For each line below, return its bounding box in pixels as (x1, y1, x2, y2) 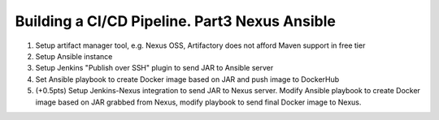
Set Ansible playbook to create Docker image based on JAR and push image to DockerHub (35, 74, 340, 84)
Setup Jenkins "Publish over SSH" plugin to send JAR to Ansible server (35, 63, 274, 73)
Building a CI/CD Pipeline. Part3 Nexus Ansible (15, 12, 337, 30)
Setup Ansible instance (35, 51, 113, 61)
